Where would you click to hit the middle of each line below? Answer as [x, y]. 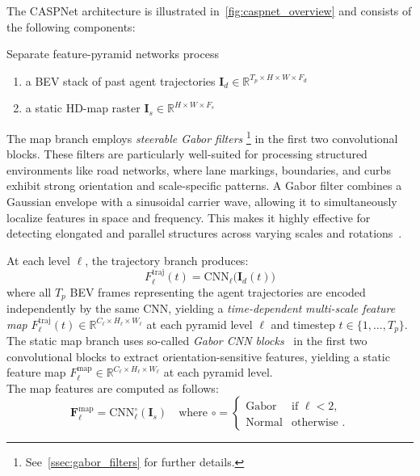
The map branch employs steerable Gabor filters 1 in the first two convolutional [202, 137]
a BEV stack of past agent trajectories [120, 80]
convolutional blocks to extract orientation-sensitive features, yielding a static [198, 356]
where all [29, 291]
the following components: [71, 26]
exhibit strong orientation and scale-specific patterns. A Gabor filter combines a [204, 185]
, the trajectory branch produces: [167, 260]
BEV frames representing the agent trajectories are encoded [218, 291]
